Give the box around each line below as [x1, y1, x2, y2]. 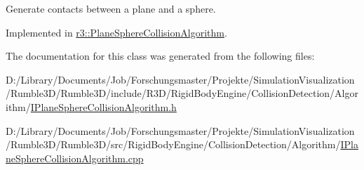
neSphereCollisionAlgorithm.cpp [6, 150, 144, 165]
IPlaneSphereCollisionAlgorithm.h [30, 99, 177, 114]
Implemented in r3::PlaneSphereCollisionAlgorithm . [6, 25, 227, 39]
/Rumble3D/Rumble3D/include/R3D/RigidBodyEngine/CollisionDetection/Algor [6, 86, 359, 100]
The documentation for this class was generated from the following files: [6, 48, 315, 63]
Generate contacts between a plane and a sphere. [6, 1, 216, 15]
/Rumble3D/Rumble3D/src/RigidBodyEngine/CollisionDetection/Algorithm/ [6, 137, 341, 152]
